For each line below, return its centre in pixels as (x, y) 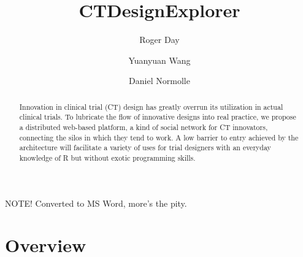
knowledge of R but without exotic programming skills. (107, 157)
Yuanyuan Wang (159, 60)
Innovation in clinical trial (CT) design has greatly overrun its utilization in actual (151, 106)
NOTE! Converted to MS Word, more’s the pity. (96, 203)
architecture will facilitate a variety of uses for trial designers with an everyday (145, 148)
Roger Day (159, 40)
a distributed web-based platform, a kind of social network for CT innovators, (144, 127)
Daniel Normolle (159, 81)
